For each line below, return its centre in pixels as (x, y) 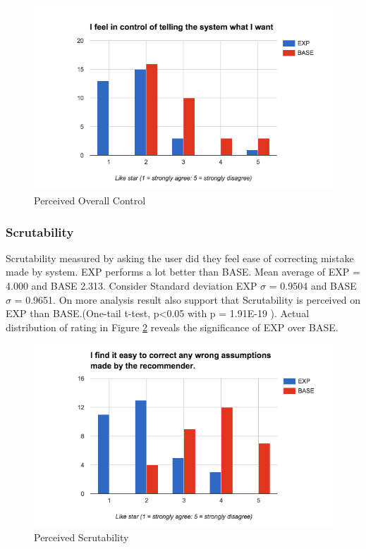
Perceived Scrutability (81, 537)
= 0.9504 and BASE (313, 285)
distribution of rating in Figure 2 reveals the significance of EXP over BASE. (172, 327)
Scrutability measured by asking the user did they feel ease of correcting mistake (180, 258)
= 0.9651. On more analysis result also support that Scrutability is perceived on (187, 299)
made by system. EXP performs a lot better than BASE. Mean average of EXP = (183, 272)
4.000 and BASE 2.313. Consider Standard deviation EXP (132, 285)
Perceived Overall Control (90, 200)
